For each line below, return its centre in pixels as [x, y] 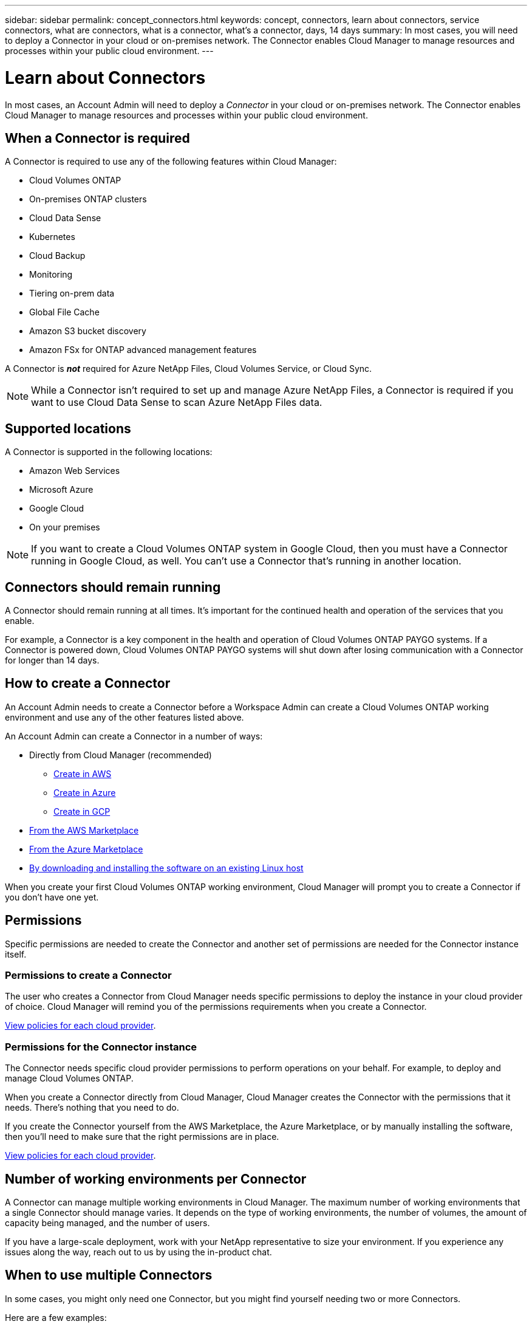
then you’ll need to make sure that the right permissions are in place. [142, 1137]
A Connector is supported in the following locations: [109, 452]
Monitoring [51, 275]
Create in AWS [83, 773]
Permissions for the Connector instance [101, 1047]
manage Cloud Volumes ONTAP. [69, 1078]
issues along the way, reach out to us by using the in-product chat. [138, 1252]
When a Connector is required [97, 138]
